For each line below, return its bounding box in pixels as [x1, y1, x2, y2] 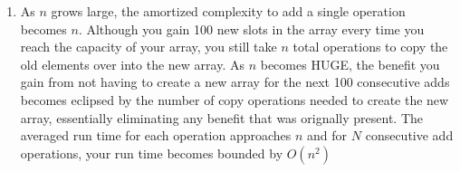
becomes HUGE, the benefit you [260, 54, 440, 73]
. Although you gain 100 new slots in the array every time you [78, 19, 425, 38]
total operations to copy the [292, 37, 448, 56]
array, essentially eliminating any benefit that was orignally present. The [20, 108, 424, 127]
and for [307, 126, 348, 145]
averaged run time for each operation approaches [20, 126, 292, 145]
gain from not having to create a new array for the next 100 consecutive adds [20, 72, 450, 91]
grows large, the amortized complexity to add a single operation [51, 2, 406, 20]
